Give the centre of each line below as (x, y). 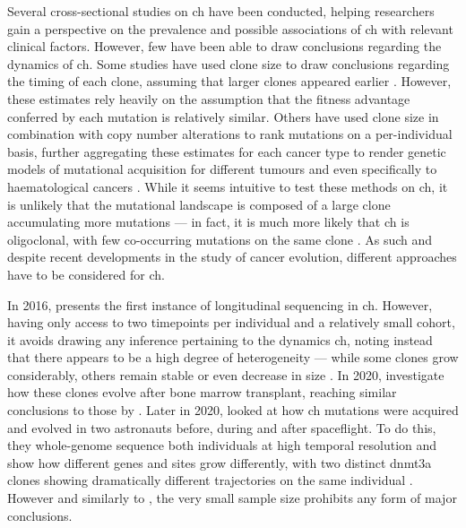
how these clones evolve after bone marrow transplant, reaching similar (202, 392)
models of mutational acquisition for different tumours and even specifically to (222, 169)
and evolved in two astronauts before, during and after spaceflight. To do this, (222, 427)
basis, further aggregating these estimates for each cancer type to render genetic (227, 151)
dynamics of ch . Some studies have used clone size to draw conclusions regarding (229, 63)
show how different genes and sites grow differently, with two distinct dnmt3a (220, 462)
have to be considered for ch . (86, 274)
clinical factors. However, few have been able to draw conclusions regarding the (224, 46)
